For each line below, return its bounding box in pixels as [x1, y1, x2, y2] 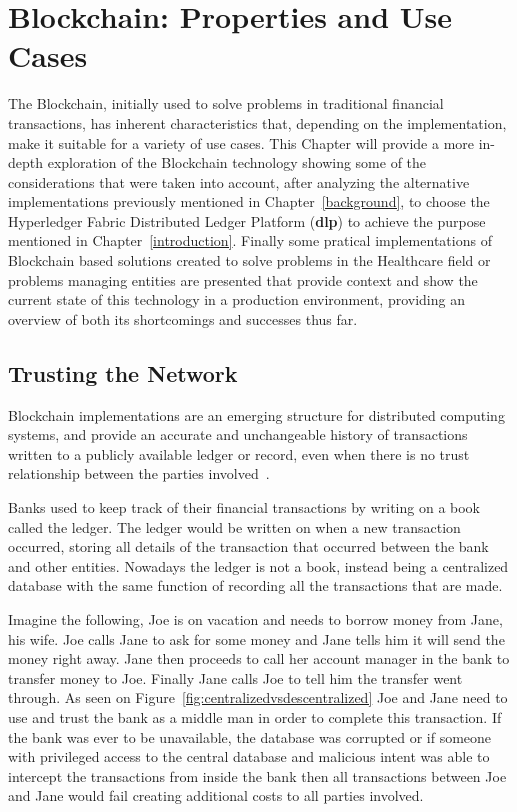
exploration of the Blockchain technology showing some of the [47, 152, 427, 173]
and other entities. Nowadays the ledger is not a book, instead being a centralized [8, 555, 509, 576]
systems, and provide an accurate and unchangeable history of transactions [8, 424, 468, 445]
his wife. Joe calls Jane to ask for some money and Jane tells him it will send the [8, 628, 505, 649]
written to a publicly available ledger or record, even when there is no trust [8, 443, 470, 464]
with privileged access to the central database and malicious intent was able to [8, 746, 490, 767]
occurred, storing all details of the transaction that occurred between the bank [8, 536, 489, 557]
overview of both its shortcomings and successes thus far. [8, 308, 358, 329]
